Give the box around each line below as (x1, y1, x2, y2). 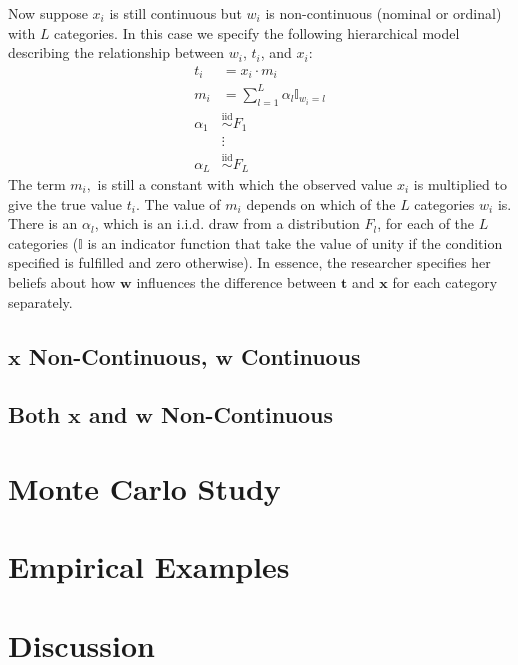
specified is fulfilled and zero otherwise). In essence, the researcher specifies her (8, 252, 491, 273)
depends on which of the (246, 193, 396, 214)
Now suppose (8, 3, 88, 23)
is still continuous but (109, 3, 242, 23)
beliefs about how (8, 272, 116, 292)
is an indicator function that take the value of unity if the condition (87, 232, 503, 253)
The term (8, 174, 66, 195)
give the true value (8, 193, 122, 214)
